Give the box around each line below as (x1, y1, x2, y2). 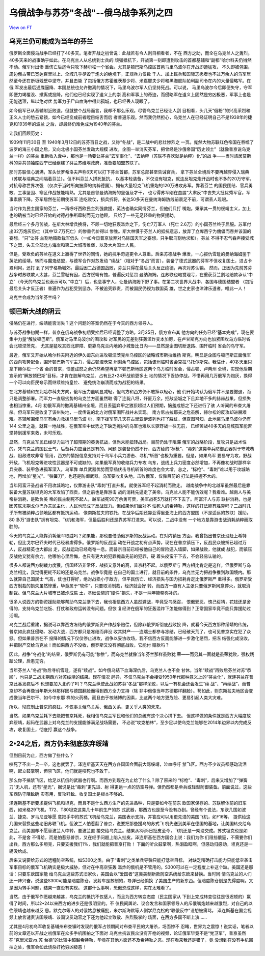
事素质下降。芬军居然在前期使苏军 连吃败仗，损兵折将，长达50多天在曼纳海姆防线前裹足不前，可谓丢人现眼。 (9, 197, 231, 203)
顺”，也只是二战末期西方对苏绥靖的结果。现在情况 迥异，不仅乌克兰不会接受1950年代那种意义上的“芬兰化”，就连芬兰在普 (9, 674, 254, 680)
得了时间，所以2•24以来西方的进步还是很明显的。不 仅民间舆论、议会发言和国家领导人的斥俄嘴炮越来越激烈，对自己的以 (9, 900, 253, 906)
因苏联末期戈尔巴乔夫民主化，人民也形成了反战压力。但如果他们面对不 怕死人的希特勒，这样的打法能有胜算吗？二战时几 (9, 503, 251, 509)
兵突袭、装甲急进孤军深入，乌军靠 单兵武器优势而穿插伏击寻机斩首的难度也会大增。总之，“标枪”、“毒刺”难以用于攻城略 (9, 466, 250, 472)
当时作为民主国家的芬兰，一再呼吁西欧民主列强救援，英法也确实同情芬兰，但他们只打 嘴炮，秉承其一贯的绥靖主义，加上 (9, 205, 251, 211)
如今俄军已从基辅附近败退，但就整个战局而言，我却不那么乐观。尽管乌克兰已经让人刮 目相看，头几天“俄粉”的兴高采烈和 (9, 107, 251, 113)
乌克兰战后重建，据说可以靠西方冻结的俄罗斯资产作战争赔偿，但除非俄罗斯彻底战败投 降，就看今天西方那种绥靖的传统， (9, 622, 251, 628)
